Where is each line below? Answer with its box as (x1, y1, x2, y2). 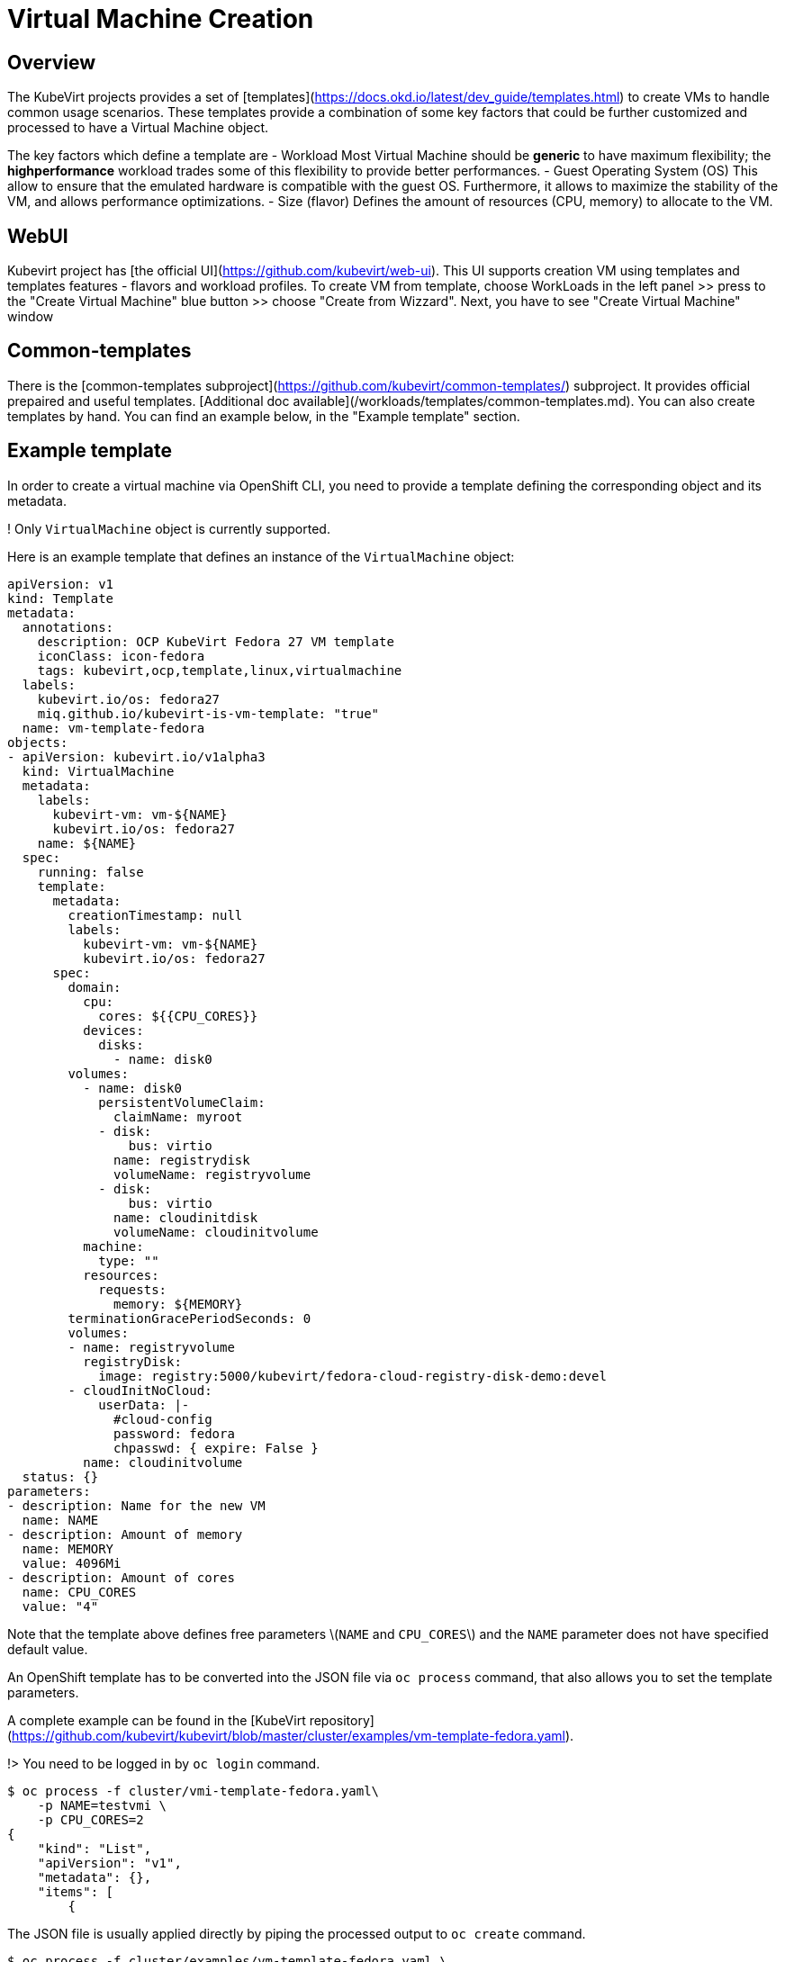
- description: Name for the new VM (7, 1498, 266, 1513)
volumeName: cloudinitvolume (113, 1224, 319, 1239)
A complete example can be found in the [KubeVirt (7, 1712, 306, 1728)
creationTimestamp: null (68, 907, 243, 922)
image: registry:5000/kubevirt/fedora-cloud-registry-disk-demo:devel (98, 1368, 607, 1383)
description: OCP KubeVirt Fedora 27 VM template (37, 634, 394, 649)
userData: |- (98, 1397, 190, 1412)
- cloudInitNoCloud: (68, 1382, 212, 1398)
